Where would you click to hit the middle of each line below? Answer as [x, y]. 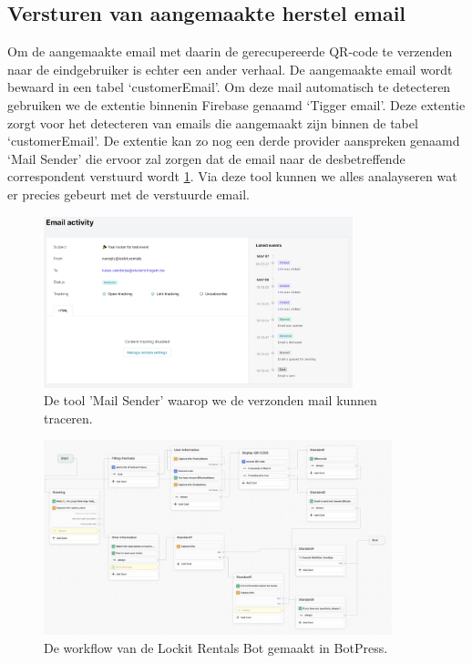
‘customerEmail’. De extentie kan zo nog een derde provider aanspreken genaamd [234, 141]
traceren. [68, 418]
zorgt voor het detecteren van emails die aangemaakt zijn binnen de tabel [213, 122]
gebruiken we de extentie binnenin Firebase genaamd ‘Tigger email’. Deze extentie [236, 104]
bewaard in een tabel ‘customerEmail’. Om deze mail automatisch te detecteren [229, 87]
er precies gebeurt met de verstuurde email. [128, 194]
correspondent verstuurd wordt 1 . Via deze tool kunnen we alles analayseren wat [232, 176]
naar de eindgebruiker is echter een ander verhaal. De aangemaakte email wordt [230, 69]
